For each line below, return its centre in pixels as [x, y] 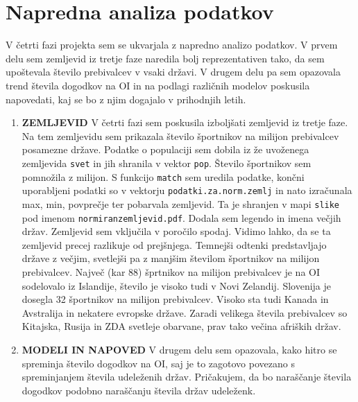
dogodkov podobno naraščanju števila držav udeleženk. [139, 390]
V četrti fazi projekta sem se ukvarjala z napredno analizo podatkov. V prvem [172, 45]
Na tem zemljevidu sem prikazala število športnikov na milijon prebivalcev [180, 136]
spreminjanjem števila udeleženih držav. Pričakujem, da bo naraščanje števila [187, 377]
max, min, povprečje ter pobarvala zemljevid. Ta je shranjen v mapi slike [181, 203]
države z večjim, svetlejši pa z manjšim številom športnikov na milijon [171, 258]
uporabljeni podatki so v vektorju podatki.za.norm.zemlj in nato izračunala [187, 190]
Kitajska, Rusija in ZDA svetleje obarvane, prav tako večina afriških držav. [181, 326]
